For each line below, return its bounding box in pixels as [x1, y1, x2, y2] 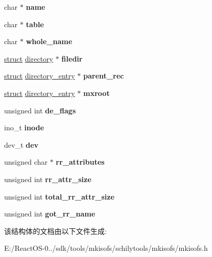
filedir [61, 53, 83, 64]
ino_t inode [4, 122, 44, 133]
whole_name [26, 36, 72, 47]
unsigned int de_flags [4, 105, 76, 115]
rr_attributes [55, 156, 105, 167]
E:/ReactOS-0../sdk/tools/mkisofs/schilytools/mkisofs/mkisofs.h [4, 243, 208, 253]
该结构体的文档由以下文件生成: [4, 225, 107, 236]
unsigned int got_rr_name [4, 208, 95, 219]
